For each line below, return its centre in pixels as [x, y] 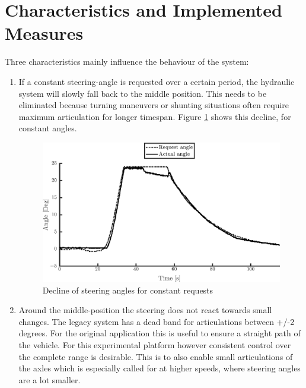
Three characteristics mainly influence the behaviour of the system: [127, 61]
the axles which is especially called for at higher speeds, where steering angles [160, 368]
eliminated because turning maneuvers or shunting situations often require [154, 105]
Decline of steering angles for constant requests [128, 290]
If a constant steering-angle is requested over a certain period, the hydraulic [157, 81]
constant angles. [48, 128]
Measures [44, 33]
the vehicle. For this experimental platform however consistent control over [155, 344]
